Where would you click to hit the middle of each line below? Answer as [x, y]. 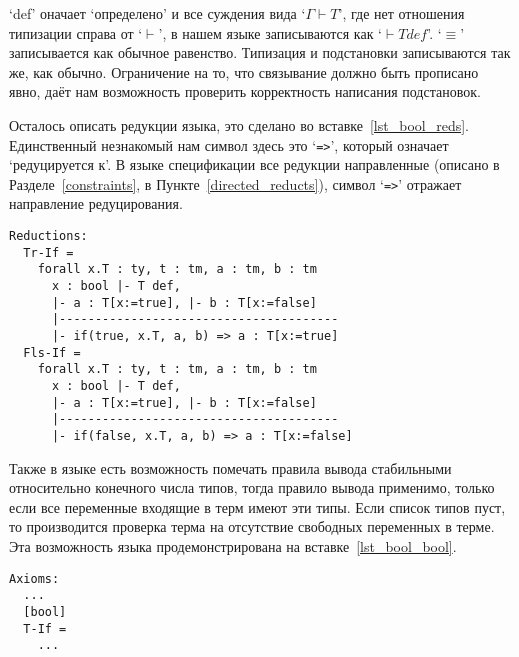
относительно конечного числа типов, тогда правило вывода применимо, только [252, 487]
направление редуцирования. [96, 203]
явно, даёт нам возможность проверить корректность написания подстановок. [245, 91]
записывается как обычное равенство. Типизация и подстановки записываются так [260, 52]
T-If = [45, 628]
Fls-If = [52, 352]
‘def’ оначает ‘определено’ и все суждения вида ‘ [157, 13]
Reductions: [48, 236]
